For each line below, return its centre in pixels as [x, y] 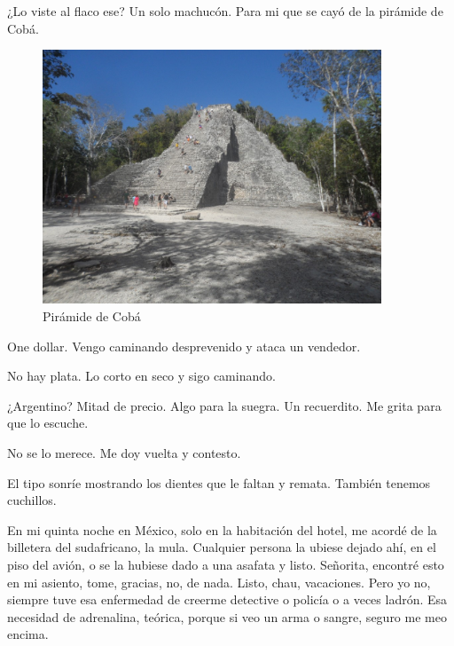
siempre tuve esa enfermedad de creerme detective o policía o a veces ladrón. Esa [227, 599]
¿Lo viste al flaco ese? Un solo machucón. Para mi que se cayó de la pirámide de [225, 11]
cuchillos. [32, 500]
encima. [28, 634]
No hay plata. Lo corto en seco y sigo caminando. [141, 376]
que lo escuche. [48, 423]
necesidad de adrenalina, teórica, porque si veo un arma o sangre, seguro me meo [227, 616]
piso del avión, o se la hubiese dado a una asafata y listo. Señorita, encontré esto [226, 564]
